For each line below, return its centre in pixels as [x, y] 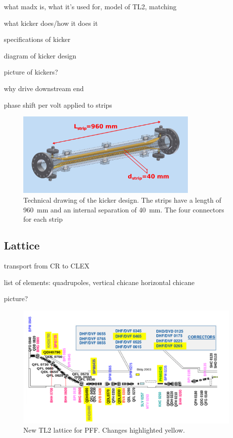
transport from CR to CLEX [47, 266]
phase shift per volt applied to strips [58, 105]
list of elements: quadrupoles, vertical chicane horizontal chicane [99, 282]
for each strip [43, 219]
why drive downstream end [44, 88]
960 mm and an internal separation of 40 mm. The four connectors [124, 209]
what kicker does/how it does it [51, 23]
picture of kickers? [31, 72]
